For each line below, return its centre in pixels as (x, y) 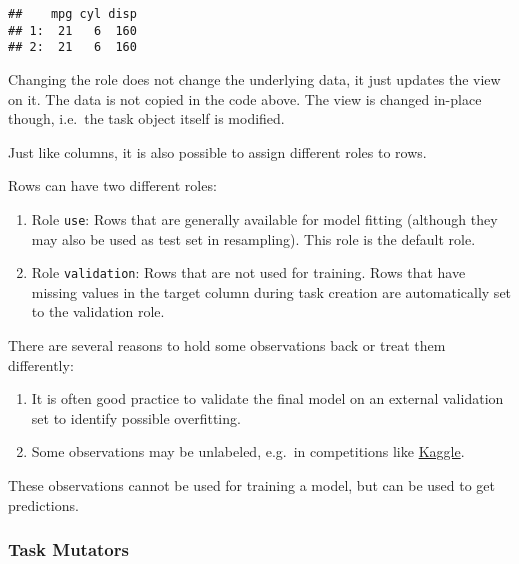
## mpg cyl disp (72, 14)
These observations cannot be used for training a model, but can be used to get (251, 485)
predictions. (43, 504)
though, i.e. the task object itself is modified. (146, 118)
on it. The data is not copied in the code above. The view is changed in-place (245, 98)
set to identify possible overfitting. (136, 417)
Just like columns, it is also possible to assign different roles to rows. (217, 151)
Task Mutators (68, 549)
